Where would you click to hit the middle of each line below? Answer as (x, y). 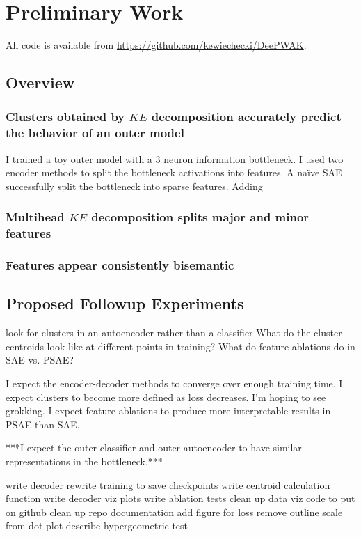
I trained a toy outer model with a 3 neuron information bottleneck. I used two (175, 158)
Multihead (35, 217)
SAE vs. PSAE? (40, 360)
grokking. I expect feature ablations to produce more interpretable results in (168, 411)
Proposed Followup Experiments (125, 303)
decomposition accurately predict (246, 117)
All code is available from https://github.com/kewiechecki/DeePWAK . (156, 45)
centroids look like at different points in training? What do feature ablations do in (180, 346)
